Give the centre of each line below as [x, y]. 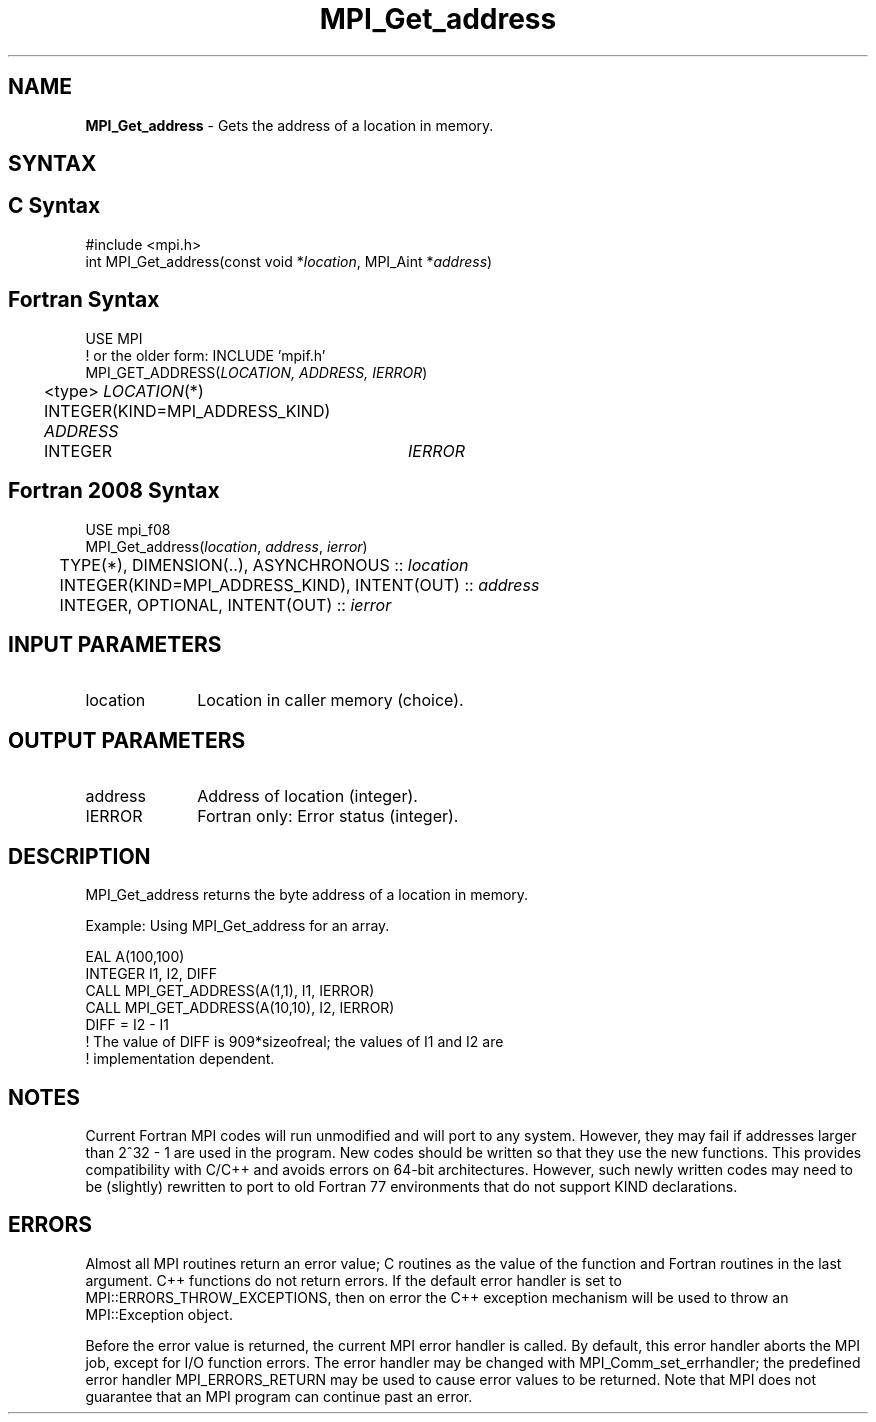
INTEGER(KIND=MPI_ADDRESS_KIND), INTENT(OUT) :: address [299, 584]
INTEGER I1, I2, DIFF [151, 974]
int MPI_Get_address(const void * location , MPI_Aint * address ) [289, 261]
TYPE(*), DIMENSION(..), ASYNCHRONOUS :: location [264, 564]
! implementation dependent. [180, 1059]
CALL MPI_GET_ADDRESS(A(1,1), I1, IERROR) [230, 991]
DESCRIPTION [79, 856]
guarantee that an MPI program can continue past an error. [279, 1396]
